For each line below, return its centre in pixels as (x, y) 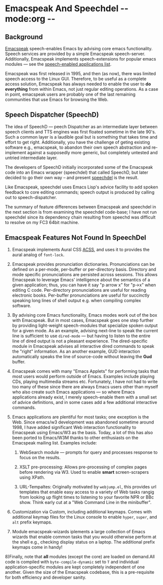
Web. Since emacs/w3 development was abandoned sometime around (83, 422)
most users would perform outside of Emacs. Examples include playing (83, 376)
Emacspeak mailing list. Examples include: (54, 443)
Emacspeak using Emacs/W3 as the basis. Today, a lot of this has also (82, 432)
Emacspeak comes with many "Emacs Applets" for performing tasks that (85, 371)
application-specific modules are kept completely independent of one (75, 567)
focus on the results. (40, 457)
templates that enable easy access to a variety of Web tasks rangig (87, 492)
